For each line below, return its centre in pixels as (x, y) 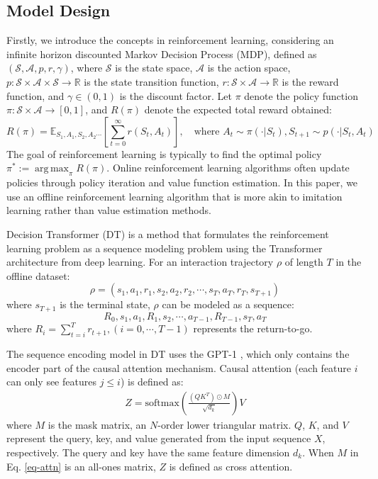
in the (349, 262)
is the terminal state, (105, 304)
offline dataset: (38, 275)
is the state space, (154, 68)
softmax (162, 403)
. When (318, 452)
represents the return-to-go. (253, 328)
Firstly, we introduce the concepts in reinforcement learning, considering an (170, 40)
